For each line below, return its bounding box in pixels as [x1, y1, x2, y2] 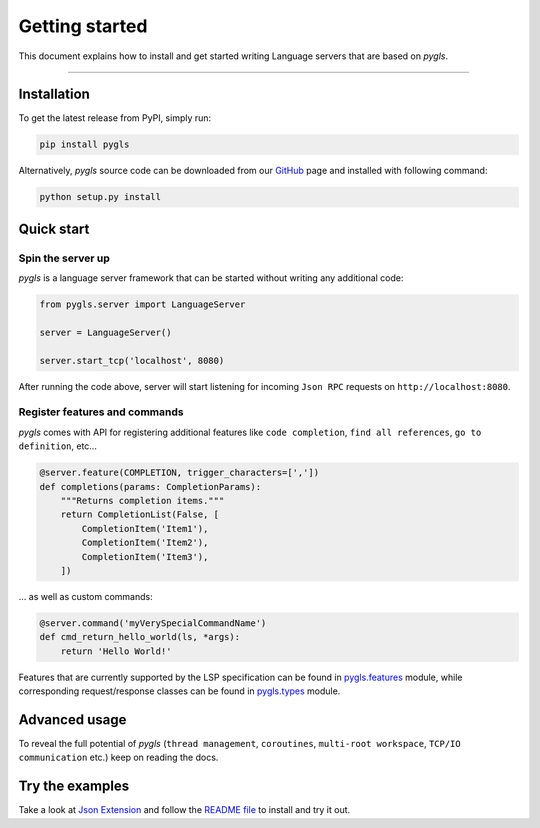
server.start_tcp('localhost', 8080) [39, 355, 225, 366]
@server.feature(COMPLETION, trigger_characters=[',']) [39, 467, 320, 479]
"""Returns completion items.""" [60, 495, 225, 506]
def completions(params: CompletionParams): [39, 481, 262, 492]
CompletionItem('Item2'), [81, 537, 209, 549]
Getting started [18, 15, 148, 37]
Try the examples [18, 778, 130, 795]
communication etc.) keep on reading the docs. [18, 751, 219, 764]
